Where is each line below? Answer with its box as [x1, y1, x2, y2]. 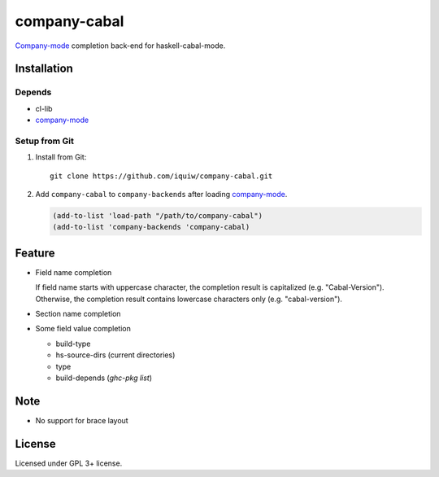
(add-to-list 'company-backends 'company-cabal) [52, 222, 250, 232]
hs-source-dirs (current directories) [55, 350, 176, 360]
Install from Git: [35, 152, 87, 162]
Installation [15, 62, 73, 76]
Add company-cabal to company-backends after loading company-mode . [35, 190, 288, 199]
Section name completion [35, 309, 121, 319]
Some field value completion [35, 324, 132, 334]
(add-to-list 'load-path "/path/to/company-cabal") [52, 212, 263, 220]
